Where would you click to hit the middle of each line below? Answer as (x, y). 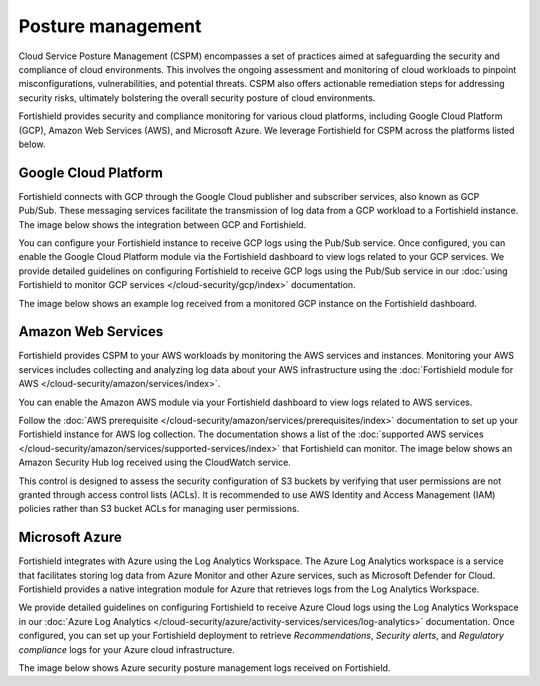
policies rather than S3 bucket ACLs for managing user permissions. (159, 509)
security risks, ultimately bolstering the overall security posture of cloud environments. (197, 97)
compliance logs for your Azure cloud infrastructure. (126, 649)
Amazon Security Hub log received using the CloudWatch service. (155, 462)
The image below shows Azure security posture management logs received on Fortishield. (204, 667)
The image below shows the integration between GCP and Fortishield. (162, 224)
